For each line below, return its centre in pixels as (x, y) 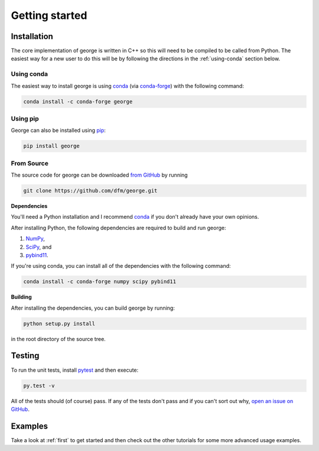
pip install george (51, 146)
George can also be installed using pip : (58, 131)
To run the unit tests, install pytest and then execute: (75, 370)
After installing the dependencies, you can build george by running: (93, 308)
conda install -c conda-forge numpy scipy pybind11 (100, 282)
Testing (25, 356)
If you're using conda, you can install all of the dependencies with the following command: (121, 266)
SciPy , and (39, 247)
